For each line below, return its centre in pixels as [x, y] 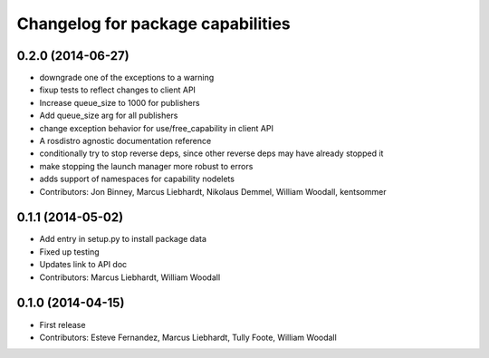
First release [62, 324]
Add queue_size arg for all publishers [109, 116]
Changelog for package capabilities [153, 24]
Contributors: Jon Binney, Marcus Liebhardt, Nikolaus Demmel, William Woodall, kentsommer [213, 191]
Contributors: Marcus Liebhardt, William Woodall [130, 277]
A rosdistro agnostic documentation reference [125, 141]
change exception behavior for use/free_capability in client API [156, 128]
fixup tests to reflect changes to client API [118, 90]
